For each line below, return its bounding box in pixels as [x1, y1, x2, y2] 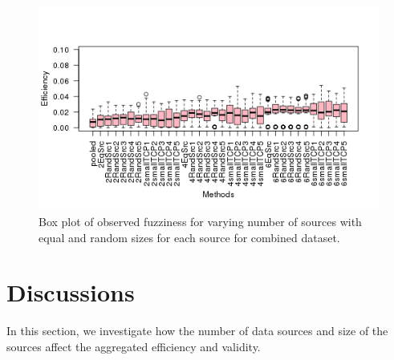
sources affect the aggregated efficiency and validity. [6, 338, 261, 354]
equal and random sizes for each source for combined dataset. [39, 229, 340, 245]
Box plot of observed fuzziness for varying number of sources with [39, 212, 362, 229]
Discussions [6, 276, 135, 309]
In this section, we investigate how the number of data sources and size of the [6, 322, 388, 339]
